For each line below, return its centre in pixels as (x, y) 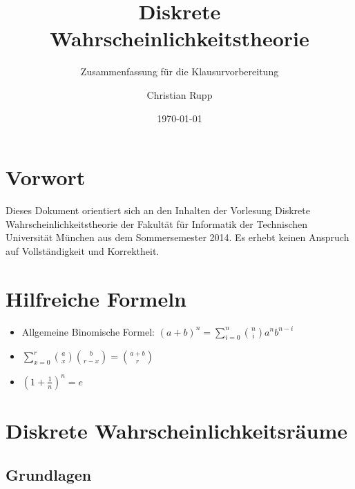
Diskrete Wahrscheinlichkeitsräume (176, 431)
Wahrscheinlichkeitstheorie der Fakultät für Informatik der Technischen (157, 223)
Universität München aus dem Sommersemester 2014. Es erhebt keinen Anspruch (177, 237)
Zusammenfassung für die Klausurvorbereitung (180, 71)
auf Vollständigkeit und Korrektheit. (83, 250)
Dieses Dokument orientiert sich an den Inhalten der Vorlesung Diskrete (158, 210)
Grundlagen (49, 474)
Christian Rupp (180, 94)
